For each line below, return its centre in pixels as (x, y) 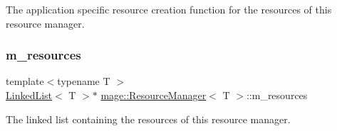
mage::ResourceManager (154, 95)
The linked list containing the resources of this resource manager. (148, 119)
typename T (84, 81)
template (25, 81)
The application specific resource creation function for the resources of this (169, 9)
